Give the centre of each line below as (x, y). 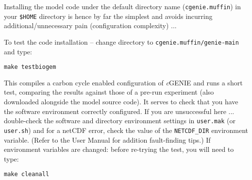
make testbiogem (30, 67)
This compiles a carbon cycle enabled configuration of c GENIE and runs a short (123, 82)
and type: (18, 51)
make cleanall (27, 174)
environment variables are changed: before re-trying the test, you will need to (119, 149)
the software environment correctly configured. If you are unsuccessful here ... (119, 111)
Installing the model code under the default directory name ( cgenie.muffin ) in (123, 6)
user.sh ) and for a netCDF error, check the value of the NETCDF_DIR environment (126, 130)
